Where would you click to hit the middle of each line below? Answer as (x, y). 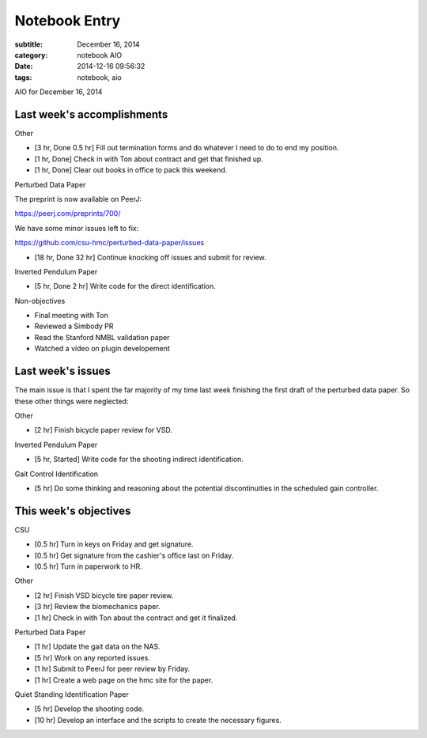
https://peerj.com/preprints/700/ (68, 214)
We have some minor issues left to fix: (77, 228)
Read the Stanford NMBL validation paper (102, 337)
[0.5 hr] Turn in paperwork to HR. (88, 566)
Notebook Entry (68, 21)
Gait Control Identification (57, 474)
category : (31, 55)
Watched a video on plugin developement (102, 349)
